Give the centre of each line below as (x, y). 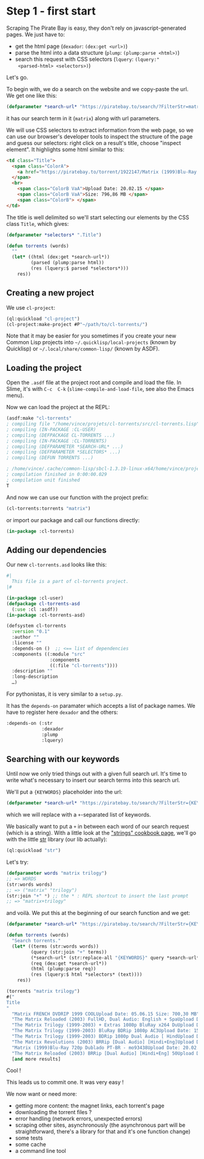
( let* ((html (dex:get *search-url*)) (61, 257)
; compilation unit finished (43, 480)
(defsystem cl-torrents (36, 626)
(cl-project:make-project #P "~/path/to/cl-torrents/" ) (77, 324)
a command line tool (40, 1151)
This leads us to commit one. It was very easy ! (65, 1083)
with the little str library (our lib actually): (57, 840)
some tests (29, 1138)
